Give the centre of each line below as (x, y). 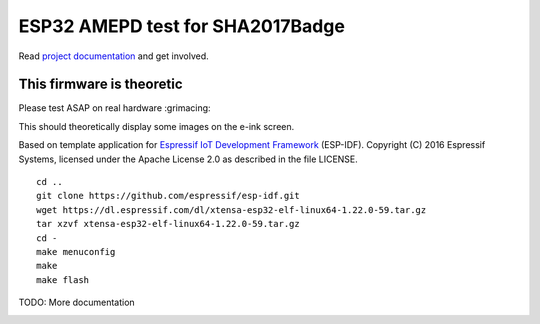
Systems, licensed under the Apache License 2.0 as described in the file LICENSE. (188, 159)
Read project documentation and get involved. (113, 56)
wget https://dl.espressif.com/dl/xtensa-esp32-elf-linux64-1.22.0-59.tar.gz (231, 209)
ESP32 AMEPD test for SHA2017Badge (181, 26)
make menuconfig (76, 251)
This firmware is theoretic (101, 84)
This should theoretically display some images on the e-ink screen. (156, 126)
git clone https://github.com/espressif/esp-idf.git (168, 196)
